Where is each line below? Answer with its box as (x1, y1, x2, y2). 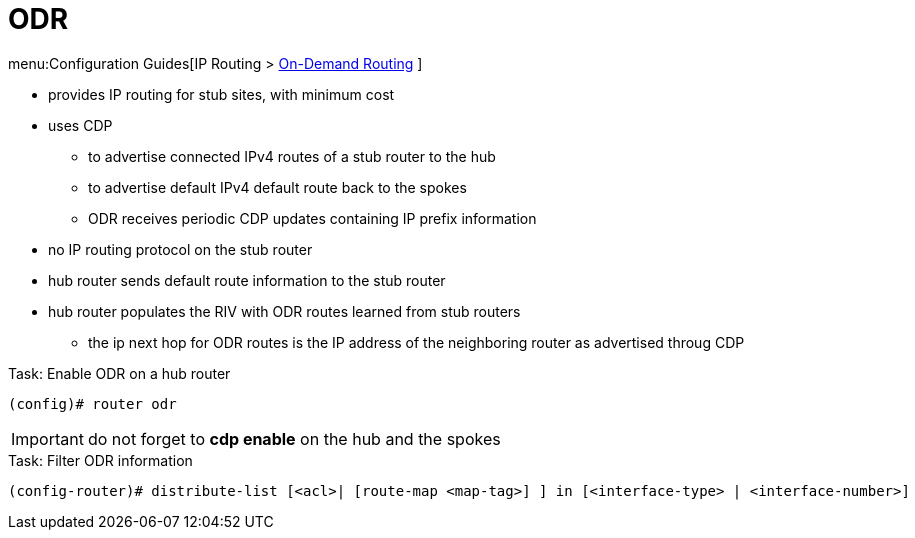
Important (11, 428, 84, 449)
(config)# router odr (8, 395, 177, 412)
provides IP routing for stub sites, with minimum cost (48, 85, 395, 103)
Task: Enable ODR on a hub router (8, 364, 231, 382)
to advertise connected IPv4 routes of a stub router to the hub (88, 147, 496, 165)
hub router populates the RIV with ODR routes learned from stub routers (48, 302, 521, 320)
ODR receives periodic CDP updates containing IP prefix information (88, 209, 537, 227)
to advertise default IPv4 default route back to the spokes (88, 178, 467, 196)
